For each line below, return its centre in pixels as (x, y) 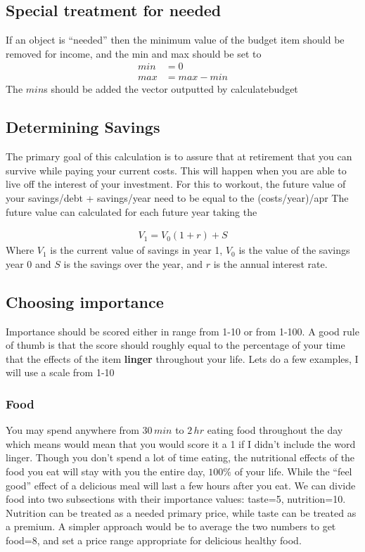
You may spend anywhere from (72, 430)
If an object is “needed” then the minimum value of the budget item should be (175, 40)
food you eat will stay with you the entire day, (105, 471)
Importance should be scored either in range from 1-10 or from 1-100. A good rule (182, 331)
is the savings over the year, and (133, 263)
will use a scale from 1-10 (60, 372)
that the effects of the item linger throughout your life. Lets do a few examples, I (182, 358)
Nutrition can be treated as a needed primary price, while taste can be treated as (181, 512)
